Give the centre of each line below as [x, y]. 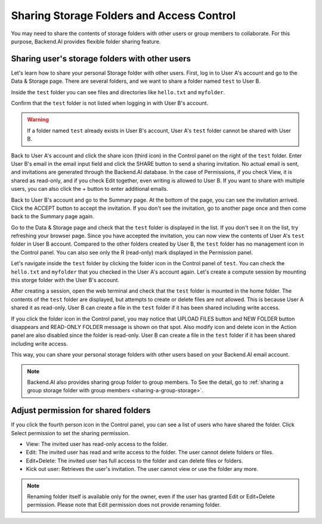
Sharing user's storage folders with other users [101, 59]
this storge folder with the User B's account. [65, 280]
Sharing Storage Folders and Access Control [123, 15]
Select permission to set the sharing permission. [70, 433]
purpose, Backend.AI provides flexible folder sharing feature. [86, 41]
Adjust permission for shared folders [81, 410]
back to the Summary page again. [53, 216]
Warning [38, 120]
